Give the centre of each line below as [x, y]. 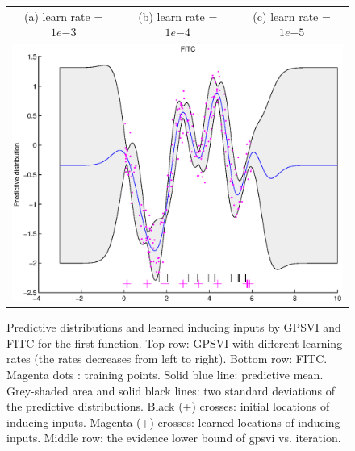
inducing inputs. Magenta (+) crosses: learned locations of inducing [173, 422]
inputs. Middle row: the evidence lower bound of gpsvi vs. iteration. [174, 438]
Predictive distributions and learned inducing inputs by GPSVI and [174, 327]
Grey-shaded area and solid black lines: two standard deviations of [171, 390]
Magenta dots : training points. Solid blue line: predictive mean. [165, 374]
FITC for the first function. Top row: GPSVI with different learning [175, 342]
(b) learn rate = [178, 16]
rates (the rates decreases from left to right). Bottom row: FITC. [167, 359]
